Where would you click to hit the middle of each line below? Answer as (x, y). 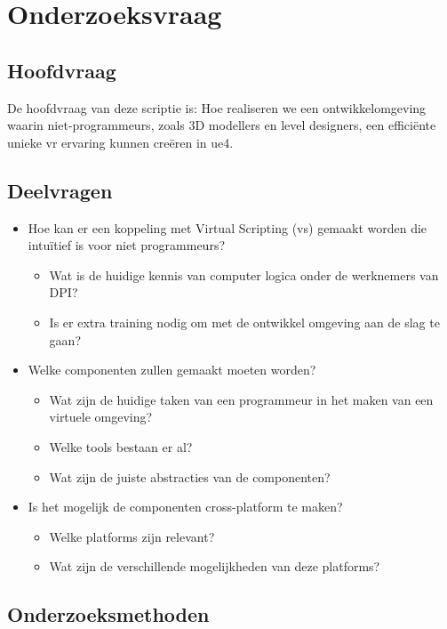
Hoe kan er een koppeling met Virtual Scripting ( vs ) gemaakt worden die (227, 227)
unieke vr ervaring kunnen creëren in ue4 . (120, 142)
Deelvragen (60, 190)
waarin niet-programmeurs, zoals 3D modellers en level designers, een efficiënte (222, 125)
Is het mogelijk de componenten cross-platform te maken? (185, 507)
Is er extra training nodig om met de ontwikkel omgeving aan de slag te (244, 322)
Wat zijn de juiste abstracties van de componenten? (190, 476)
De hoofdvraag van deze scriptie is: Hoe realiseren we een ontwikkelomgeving (217, 107)
